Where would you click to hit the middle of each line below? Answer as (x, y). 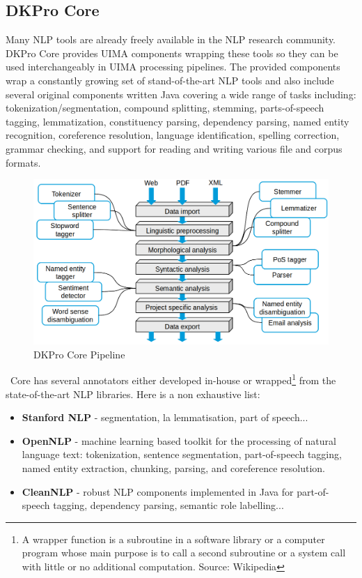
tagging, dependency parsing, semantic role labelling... (168, 505)
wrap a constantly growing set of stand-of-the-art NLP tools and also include (170, 80)
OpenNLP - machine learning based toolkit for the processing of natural (179, 440)
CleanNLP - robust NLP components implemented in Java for (158, 491)
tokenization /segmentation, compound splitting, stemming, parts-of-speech (165, 108)
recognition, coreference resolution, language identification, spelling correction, (173, 135)
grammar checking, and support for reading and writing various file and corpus (174, 148)
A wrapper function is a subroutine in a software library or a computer (173, 539)
